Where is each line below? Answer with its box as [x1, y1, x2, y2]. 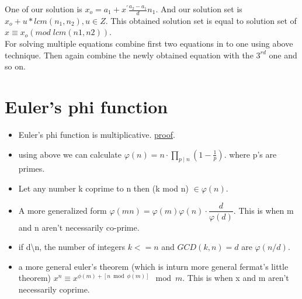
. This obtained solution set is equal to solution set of [105, 14, 297, 26]
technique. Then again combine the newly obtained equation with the [5, 48, 254, 61]
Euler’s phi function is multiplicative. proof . [18, 128, 175, 140]
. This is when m [233, 204, 294, 216]
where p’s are [229, 148, 277, 160]
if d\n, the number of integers [18, 241, 125, 253]
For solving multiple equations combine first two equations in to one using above [5, 37, 293, 50]
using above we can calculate [18, 148, 122, 160]
